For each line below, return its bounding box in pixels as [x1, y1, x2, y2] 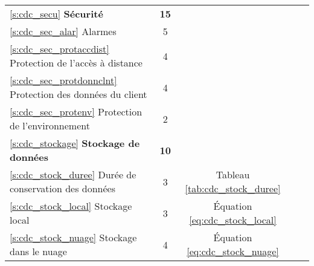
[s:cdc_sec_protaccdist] [10, 42, 109, 56]
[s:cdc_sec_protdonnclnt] [10, 73, 117, 87]
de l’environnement [10, 118, 90, 132]
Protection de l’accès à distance [10, 56, 143, 70]
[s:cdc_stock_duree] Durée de [10, 167, 136, 181]
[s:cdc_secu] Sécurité [10, 7, 103, 21]
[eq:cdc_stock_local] [189, 213, 277, 227]
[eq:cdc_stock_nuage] [187, 244, 279, 258]
